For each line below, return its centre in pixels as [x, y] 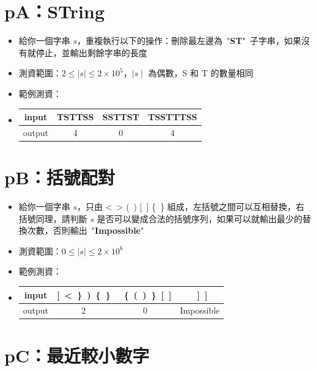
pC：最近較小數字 [77, 355]
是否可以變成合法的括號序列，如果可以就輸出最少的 [200, 218]
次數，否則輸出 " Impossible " [86, 230]
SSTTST [121, 117]
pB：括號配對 [60, 177]
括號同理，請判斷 [53, 218]
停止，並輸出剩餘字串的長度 [91, 52]
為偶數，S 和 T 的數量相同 [201, 73]
